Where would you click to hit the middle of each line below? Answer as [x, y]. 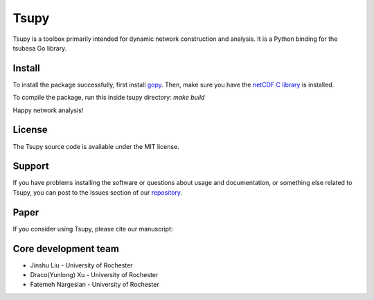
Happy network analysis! [48, 110]
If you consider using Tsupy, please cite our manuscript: [93, 229]
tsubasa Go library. [40, 48]
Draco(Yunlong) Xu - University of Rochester [94, 275]
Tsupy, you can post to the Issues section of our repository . [98, 192]
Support [31, 166]
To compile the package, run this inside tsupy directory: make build [109, 98]
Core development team [66, 248]
